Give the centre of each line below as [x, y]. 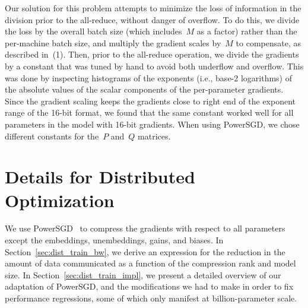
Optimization [60, 200]
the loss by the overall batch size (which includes [93, 31]
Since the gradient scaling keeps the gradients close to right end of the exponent [150, 101]
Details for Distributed [100, 177]
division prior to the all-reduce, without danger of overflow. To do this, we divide [152, 19]
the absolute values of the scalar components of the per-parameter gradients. [144, 89]
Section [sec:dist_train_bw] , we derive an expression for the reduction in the [145, 251]
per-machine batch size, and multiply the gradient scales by [113, 42]
